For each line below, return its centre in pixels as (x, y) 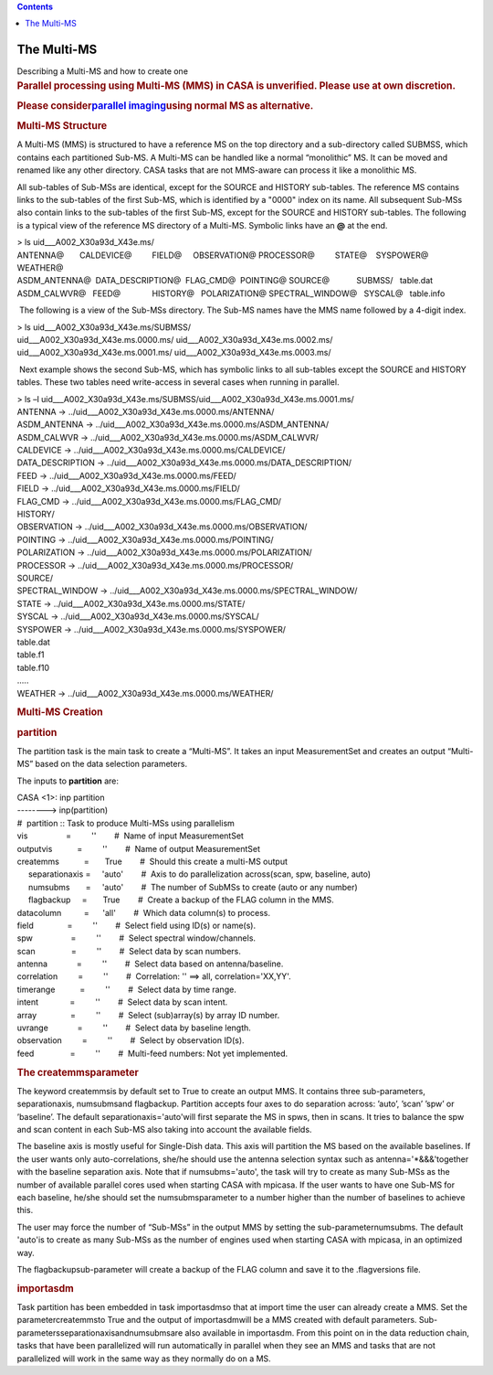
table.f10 (33, 667)
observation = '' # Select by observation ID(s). (131, 1040)
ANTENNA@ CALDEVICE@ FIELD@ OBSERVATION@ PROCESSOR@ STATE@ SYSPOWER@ (223, 255)
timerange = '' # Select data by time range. (126, 989)
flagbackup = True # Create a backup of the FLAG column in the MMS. (181, 900)
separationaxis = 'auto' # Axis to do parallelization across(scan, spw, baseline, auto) (199, 874)
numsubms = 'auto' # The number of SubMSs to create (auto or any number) (193, 887)
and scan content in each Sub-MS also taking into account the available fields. (164, 1130)
